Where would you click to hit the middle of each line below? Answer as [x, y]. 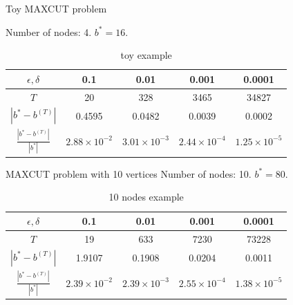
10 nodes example [146, 197]
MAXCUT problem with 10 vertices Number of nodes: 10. [129, 173]
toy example [146, 55]
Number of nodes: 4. [49, 31]
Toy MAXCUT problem [56, 8]
